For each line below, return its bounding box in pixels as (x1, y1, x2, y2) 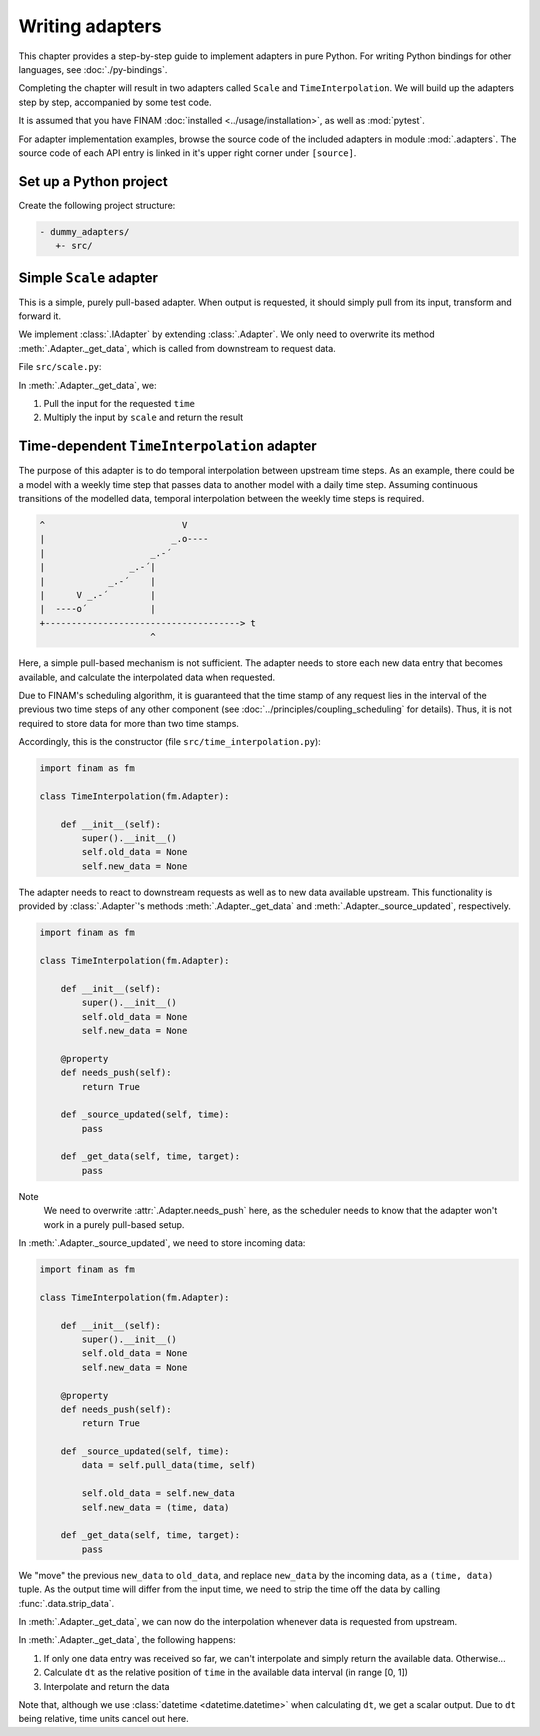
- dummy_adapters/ (39, 226, 130, 237)
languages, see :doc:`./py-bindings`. (18, 63, 168, 75)
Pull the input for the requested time (43, 398, 195, 410)
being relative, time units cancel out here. (18, 1713, 189, 1725)
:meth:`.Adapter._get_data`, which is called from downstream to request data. (18, 342, 337, 354)
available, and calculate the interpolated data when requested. (18, 671, 276, 683)
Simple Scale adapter (18, 269, 159, 286)
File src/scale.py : (18, 361, 102, 373)
